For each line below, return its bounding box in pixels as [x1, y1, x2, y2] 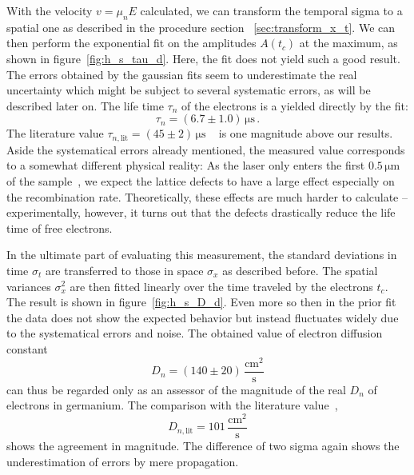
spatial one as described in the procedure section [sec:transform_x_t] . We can [6, 18, 396, 35]
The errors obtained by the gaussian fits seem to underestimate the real [6, 66, 357, 82]
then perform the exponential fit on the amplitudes [6, 34, 257, 51]
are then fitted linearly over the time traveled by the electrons [70, 277, 373, 294]
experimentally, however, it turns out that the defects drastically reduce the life [6, 204, 396, 221]
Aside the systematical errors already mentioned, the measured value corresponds [6, 141, 405, 158]
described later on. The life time [6, 97, 164, 114]
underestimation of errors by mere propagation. [6, 453, 239, 469]
